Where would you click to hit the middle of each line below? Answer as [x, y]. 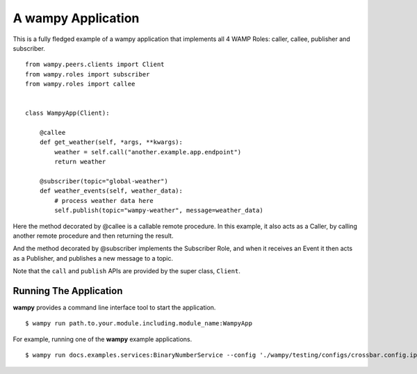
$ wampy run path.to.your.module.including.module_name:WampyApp [139, 324]
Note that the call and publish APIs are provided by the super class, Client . [127, 271]
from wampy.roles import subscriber [88, 74]
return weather [80, 162]
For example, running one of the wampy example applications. [103, 339]
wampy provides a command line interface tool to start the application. [114, 308]
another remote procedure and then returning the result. [93, 236]
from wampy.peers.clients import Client [95, 65]
